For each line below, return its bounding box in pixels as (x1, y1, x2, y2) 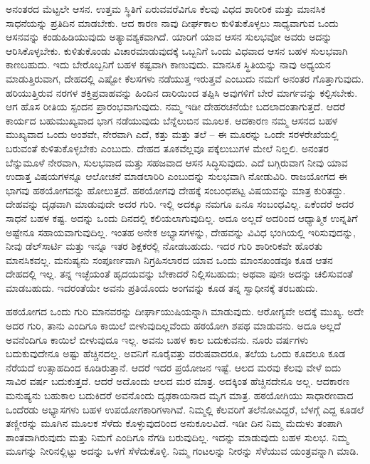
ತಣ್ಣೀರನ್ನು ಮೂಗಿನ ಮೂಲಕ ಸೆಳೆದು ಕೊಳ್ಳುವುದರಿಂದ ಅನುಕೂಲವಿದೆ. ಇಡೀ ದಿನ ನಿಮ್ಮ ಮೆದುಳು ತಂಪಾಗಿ (6, 416, 342, 431)
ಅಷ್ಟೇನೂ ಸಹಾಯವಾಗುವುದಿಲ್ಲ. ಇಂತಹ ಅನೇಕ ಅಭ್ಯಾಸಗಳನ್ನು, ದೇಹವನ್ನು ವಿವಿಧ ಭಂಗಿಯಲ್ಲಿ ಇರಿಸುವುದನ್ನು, (6, 224, 356, 239)
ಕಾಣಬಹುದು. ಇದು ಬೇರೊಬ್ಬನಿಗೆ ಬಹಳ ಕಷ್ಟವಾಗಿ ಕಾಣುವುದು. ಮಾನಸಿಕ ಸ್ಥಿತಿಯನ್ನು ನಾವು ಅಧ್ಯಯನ (6, 57, 331, 72)
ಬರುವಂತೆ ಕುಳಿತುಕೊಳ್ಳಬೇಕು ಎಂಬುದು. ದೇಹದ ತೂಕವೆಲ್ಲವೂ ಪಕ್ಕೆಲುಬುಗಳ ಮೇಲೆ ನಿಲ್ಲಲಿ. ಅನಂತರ (6, 140, 329, 155)
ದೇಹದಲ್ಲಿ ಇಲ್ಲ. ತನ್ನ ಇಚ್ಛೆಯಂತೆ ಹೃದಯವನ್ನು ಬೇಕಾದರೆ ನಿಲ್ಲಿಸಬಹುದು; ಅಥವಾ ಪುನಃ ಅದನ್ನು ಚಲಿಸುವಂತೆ (6, 266, 353, 281)
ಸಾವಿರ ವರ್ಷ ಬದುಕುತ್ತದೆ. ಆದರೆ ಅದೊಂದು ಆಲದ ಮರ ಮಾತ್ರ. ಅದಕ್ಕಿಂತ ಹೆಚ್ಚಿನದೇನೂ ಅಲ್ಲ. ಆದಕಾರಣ (6, 374, 350, 389)
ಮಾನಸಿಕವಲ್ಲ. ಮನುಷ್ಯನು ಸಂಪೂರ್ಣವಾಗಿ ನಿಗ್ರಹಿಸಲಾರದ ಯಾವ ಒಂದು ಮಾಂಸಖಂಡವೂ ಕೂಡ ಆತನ (6, 252, 333, 267)
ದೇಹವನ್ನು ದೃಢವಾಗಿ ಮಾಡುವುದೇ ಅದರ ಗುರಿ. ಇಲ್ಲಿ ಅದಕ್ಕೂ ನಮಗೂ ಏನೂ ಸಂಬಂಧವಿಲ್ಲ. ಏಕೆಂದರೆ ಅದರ (6, 196, 354, 211)
